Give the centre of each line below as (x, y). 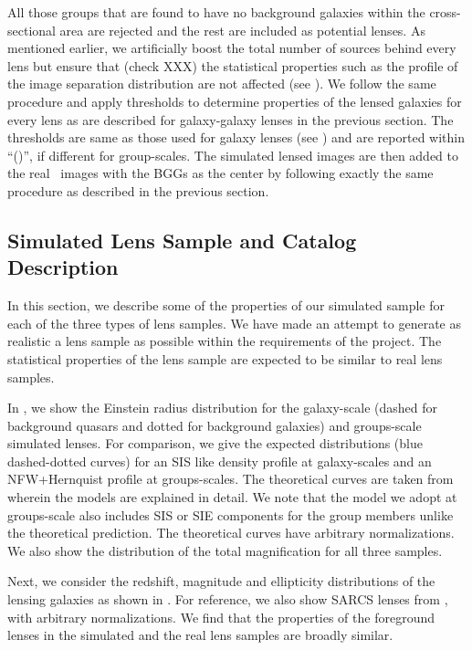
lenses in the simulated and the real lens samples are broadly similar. (200, 635)
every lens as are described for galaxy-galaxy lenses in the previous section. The (231, 119)
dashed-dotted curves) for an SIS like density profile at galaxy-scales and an (220, 461)
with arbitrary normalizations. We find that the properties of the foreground (221, 617)
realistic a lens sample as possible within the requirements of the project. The (225, 341)
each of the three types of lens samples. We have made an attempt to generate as (234, 323)
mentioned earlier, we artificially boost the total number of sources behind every (232, 48)
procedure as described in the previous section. (138, 190)
